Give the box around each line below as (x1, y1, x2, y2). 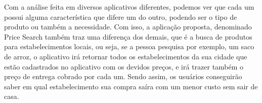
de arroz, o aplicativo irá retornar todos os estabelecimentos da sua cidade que (4, 51, 247, 61)
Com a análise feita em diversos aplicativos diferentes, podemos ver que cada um (4, 2, 254, 12)
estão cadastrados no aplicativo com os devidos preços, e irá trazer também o (4, 61, 244, 72)
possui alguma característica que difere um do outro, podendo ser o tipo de (4, 11, 237, 22)
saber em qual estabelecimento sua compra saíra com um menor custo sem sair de (4, 81, 258, 91)
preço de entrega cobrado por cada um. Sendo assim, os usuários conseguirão (4, 71, 242, 82)
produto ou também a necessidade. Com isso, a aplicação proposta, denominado (4, 21, 252, 32)
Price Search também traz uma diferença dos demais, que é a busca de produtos (4, 31, 252, 42)
